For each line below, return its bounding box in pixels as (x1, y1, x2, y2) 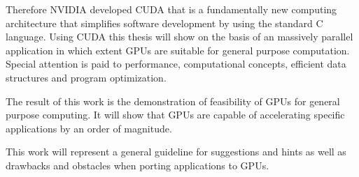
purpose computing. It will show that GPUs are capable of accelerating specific (6, 107, 345, 122)
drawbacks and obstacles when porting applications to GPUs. (6, 157, 269, 172)
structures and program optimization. (6, 70, 167, 84)
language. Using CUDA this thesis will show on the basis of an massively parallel (6, 29, 353, 44)
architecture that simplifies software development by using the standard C (6, 15, 323, 30)
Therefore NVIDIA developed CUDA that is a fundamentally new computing (6, 2, 337, 16)
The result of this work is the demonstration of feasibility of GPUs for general (6, 93, 340, 108)
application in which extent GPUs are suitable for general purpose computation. (6, 43, 350, 57)
